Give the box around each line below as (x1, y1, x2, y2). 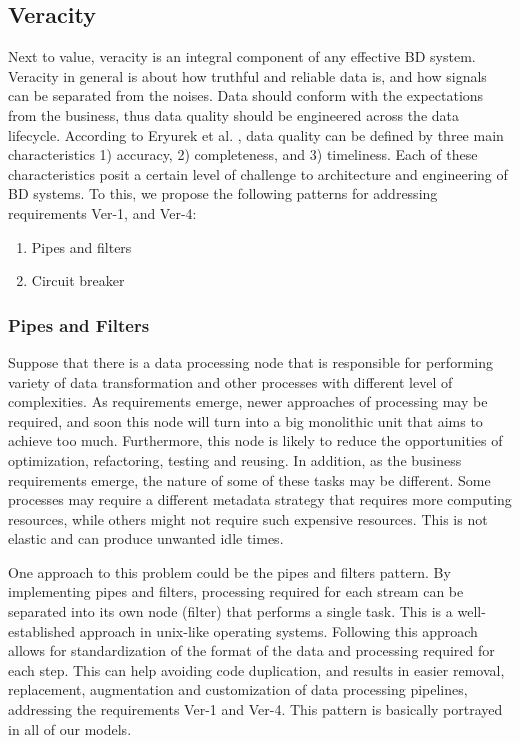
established (8, 620, 76, 641)
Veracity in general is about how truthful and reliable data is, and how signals (8, 65, 487, 86)
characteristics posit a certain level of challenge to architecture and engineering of (8, 163, 508, 184)
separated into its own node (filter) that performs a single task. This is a (8, 601, 453, 622)
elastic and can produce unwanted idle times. (8, 528, 284, 549)
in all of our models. (8, 718, 132, 739)
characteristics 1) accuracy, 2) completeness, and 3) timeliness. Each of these (8, 144, 478, 165)
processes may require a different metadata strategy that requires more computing (8, 489, 512, 510)
